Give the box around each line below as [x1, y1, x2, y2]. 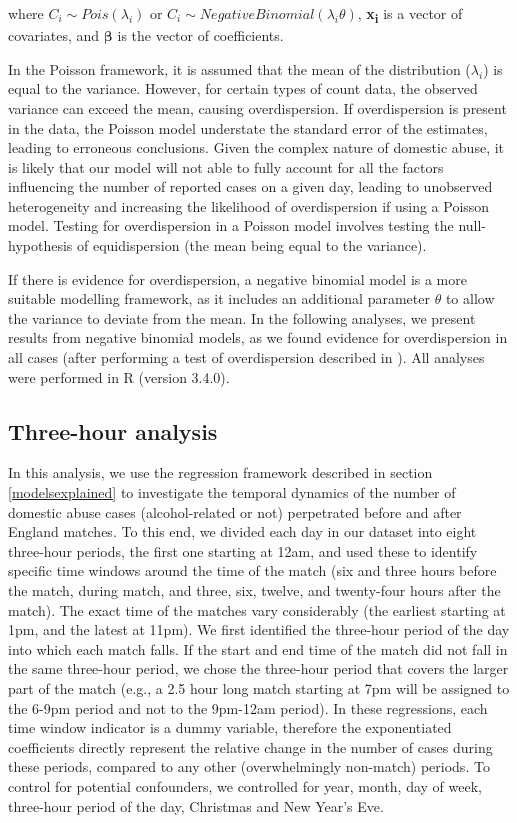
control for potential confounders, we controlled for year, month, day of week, [8, 775, 482, 796]
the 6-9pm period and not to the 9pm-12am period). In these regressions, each [8, 697, 488, 718]
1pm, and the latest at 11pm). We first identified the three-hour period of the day [8, 619, 510, 640]
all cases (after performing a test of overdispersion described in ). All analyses [8, 347, 485, 368]
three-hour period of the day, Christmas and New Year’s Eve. [8, 795, 384, 816]
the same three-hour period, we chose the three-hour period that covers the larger [8, 658, 509, 679]
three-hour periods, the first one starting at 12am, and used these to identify [8, 540, 478, 561]
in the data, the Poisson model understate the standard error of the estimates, [8, 117, 488, 138]
